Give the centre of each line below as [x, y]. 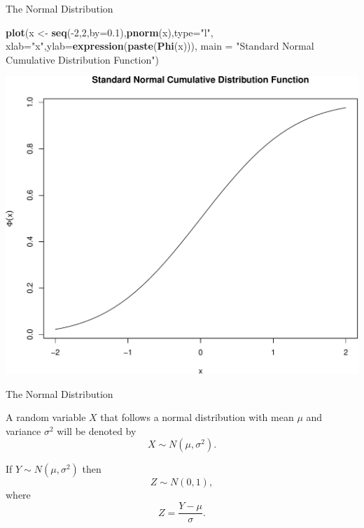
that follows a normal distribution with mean [197, 417]
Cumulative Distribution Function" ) [82, 59]
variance [23, 430]
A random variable [46, 417]
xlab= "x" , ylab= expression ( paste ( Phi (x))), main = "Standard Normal [160, 46]
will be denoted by [97, 430]
